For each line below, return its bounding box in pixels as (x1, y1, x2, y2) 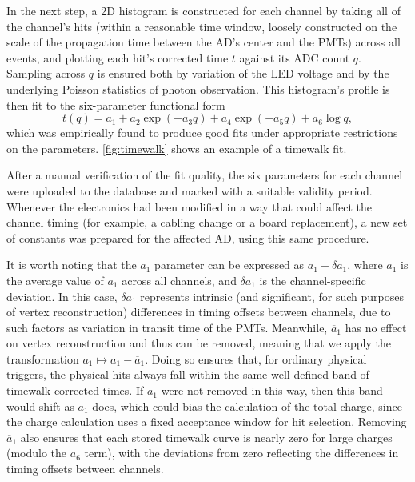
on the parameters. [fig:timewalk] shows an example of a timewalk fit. (6, 139, 347, 156)
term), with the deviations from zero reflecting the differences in (84, 444, 399, 461)
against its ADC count (239, 49, 350, 66)
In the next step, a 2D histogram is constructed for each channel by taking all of (6, 2, 401, 18)
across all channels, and (122, 271, 237, 288)
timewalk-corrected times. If (6, 382, 144, 399)
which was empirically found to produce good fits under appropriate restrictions (6, 124, 398, 141)
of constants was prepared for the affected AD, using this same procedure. (6, 229, 369, 246)
